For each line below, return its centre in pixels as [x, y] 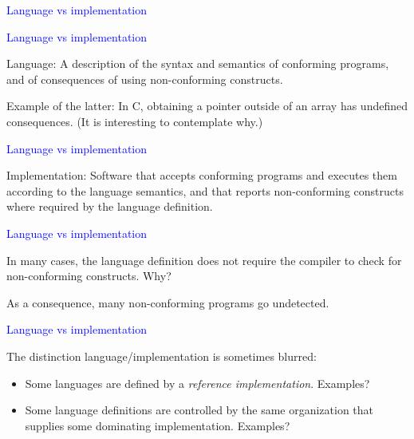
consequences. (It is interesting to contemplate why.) [135, 121]
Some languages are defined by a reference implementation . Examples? [197, 383]
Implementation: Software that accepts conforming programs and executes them [202, 175]
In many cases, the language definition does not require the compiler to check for [204, 260]
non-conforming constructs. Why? [89, 276]
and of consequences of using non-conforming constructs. [145, 79]
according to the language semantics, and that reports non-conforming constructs [205, 190]
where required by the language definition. [110, 206]
